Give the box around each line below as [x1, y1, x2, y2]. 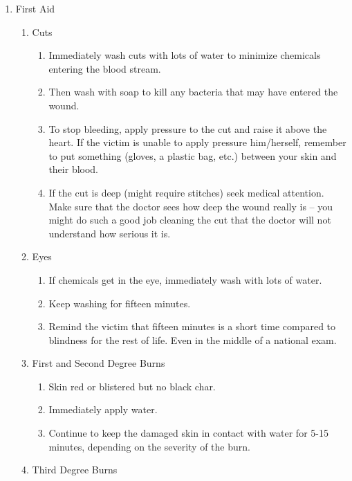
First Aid [15, 1, 55, 15]
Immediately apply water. [48, 402, 158, 417]
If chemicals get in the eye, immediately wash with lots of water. [48, 272, 322, 287]
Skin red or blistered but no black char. [48, 379, 216, 393]
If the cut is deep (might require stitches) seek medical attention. [48, 185, 324, 199]
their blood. [48, 162, 99, 176]
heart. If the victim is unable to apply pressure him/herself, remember [48, 135, 346, 149]
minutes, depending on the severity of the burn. [48, 439, 250, 453]
